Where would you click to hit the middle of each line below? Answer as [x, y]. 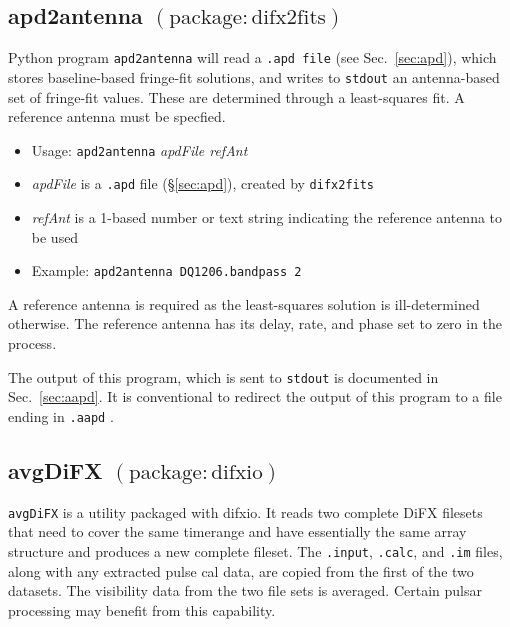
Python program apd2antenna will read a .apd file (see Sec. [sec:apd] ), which [252, 57]
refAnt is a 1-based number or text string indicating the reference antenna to [267, 217]
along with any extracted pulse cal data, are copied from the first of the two [241, 570]
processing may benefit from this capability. [142, 609]
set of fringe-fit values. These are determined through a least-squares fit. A [236, 96]
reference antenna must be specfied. [117, 116]
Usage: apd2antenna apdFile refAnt [139, 149]
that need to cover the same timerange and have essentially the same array [237, 531]
